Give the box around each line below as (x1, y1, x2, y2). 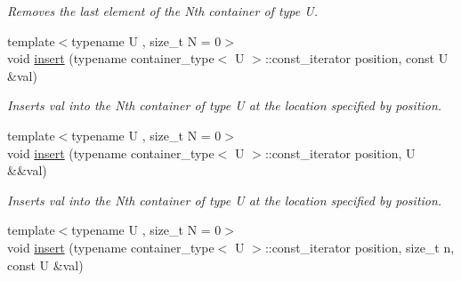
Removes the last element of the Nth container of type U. (7, 2, 318, 20)
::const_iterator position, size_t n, (264, 237, 455, 256)
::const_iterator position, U (264, 143, 416, 162)
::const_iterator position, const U (264, 49, 449, 68)
